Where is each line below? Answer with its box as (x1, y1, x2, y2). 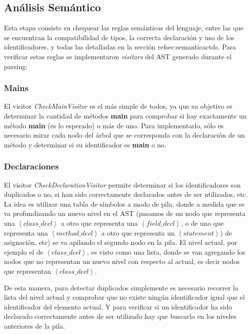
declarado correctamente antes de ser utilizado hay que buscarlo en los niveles (4, 311, 237, 321)
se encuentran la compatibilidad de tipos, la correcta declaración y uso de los (4, 32, 234, 42)
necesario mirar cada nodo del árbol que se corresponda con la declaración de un (4, 130, 245, 140)
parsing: (4, 61, 28, 71)
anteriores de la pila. (4, 320, 65, 331)
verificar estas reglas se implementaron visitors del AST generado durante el (4, 51, 231, 61)
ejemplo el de (4, 246, 43, 257)
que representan (4, 265, 51, 276)
